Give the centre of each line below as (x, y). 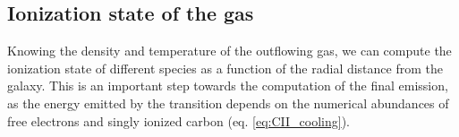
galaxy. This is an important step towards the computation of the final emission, (228, 86)
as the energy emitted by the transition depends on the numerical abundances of (228, 103)
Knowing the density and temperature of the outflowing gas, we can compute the (229, 51)
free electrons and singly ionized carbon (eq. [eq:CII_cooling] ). (178, 120)
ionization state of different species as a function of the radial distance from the (225, 68)
